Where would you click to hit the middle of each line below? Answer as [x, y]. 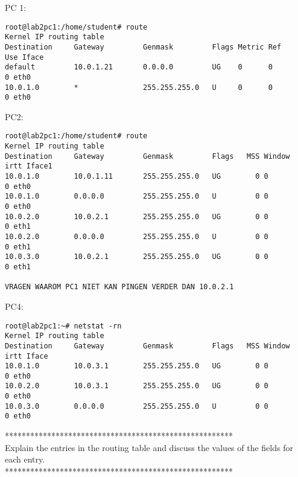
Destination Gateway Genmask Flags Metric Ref [143, 47]
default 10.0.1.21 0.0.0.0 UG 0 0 [139, 67]
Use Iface [24, 57]
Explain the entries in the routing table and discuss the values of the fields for [149, 447]
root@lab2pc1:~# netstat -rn [63, 326]
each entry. [25, 459]
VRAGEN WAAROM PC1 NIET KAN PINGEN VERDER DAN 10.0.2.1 [119, 287]
